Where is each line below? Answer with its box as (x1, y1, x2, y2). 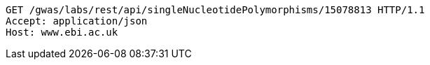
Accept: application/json (6, 15, 148, 27)
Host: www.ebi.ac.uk (6, 27, 118, 38)
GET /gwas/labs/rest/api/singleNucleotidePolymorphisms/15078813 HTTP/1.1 (6, 4, 425, 15)
